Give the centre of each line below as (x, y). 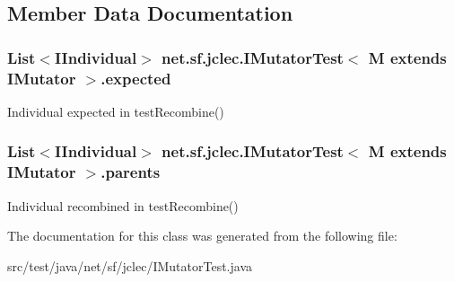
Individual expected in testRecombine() (116, 111)
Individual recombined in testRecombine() (123, 205)
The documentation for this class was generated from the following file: (202, 236)
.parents (131, 172)
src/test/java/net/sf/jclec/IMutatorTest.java (130, 265)
